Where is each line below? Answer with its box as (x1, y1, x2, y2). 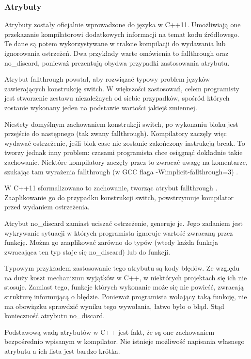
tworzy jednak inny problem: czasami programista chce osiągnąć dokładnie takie (4, 147, 243, 157)
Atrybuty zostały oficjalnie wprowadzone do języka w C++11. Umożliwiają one (4, 19, 241, 30)
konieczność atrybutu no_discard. (4, 310, 105, 321)
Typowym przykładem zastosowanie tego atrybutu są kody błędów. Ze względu (4, 263, 240, 273)
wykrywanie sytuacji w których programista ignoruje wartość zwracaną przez (4, 227, 233, 238)
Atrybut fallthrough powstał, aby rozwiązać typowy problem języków (4, 74, 210, 84)
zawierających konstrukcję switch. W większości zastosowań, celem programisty (4, 83, 239, 93)
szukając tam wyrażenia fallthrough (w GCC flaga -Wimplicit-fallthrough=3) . (4, 166, 238, 176)
